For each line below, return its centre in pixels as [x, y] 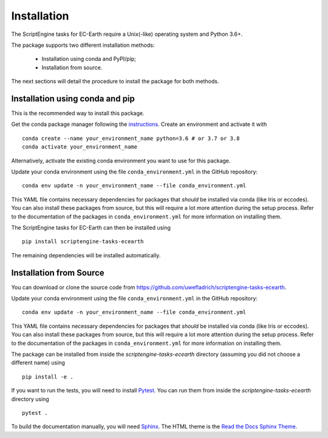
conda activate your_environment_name [80, 147]
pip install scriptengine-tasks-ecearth [83, 242]
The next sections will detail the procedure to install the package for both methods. [115, 82]
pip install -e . [48, 377]
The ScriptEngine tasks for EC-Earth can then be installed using [91, 228]
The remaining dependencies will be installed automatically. [86, 255]
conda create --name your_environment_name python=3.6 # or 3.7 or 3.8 [131, 138]
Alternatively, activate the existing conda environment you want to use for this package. [121, 161]
